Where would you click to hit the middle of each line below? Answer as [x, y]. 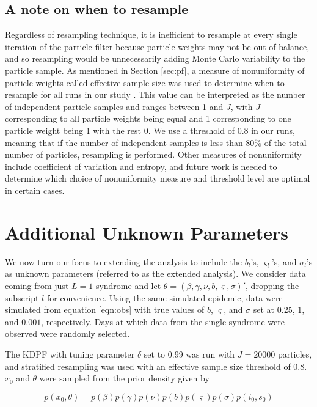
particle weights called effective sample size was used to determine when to [145, 82]
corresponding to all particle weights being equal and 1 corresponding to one [148, 118]
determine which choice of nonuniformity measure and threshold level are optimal [158, 178]
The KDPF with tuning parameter [70, 354]
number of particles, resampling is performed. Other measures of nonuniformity [153, 154]
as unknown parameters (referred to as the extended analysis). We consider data [155, 273]
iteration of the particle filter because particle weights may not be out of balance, [157, 46]
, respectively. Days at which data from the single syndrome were [163, 321]
